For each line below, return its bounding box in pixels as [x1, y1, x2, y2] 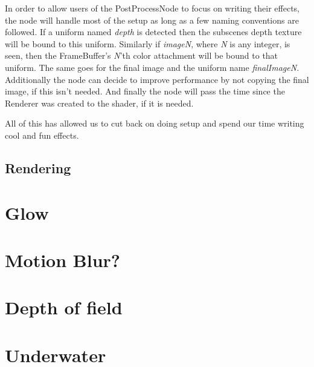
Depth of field [5, 295, 123, 320]
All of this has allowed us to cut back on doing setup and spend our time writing [5, 117, 304, 130]
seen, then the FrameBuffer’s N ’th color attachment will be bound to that [5, 49, 278, 62]
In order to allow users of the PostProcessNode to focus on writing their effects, [5, 2, 300, 14]
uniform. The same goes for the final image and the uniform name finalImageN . [5, 61, 300, 73]
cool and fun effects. [5, 128, 79, 141]
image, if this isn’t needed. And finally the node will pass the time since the [5, 85, 285, 98]
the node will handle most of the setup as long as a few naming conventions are [5, 13, 299, 26]
